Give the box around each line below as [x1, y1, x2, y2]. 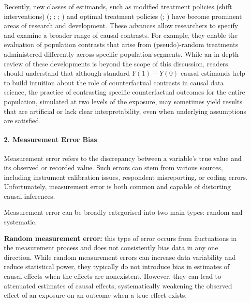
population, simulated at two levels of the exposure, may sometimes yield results [4, 96, 242, 106]
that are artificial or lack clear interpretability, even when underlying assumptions [4, 106, 247, 116]
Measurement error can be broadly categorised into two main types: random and [4, 207, 243, 217]
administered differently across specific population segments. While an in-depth [4, 48, 239, 59]
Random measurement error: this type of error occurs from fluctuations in [4, 233, 237, 243]
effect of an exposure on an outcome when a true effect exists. [4, 290, 187, 300]
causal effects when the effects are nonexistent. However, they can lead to [4, 271, 221, 281]
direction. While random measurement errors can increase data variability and [4, 252, 236, 262]
